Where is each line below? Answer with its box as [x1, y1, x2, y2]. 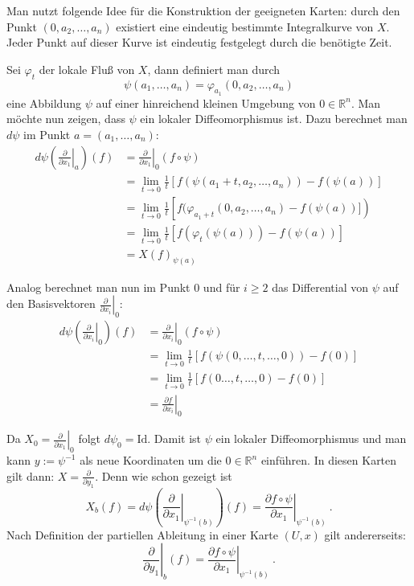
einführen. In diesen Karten [260, 452, 397, 469]
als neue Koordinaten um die [80, 452, 222, 469]
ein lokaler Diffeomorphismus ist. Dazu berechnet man [140, 110, 408, 127]
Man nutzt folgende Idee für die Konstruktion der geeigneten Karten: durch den [6, 2, 400, 18]
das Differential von [272, 278, 368, 295]
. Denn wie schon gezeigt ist [95, 467, 232, 484]
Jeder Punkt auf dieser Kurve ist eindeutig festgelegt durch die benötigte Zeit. [6, 34, 392, 51]
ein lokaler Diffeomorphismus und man [215, 430, 407, 447]
